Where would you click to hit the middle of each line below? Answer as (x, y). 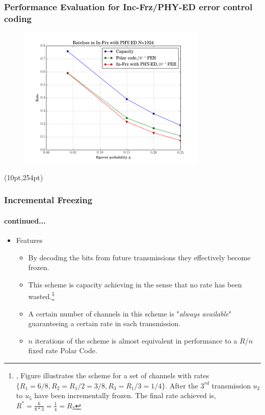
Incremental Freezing (48, 200)
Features (29, 240)
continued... (25, 220)
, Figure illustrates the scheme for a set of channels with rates (113, 375)
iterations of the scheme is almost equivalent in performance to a (136, 340)
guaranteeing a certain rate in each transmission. (104, 323)
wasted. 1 (42, 296)
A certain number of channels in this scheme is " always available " (130, 313)
